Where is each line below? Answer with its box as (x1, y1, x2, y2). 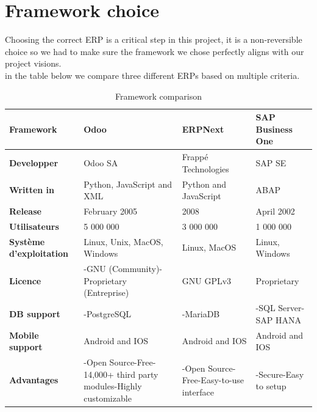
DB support (9, 307, 60, 320)
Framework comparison (115, 89, 202, 102)
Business (255, 122, 293, 135)
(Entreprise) (84, 286, 129, 299)
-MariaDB (182, 307, 220, 320)
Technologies (182, 162, 229, 175)
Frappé (182, 150, 208, 163)
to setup (255, 380, 287, 392)
